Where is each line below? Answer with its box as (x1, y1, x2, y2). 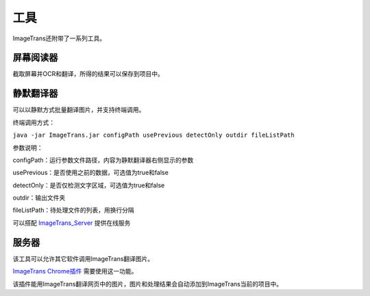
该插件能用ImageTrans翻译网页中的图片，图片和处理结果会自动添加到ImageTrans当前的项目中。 (12, 280, 283, 288)
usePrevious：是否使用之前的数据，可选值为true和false (12, 168, 169, 177)
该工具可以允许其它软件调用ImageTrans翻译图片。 (12, 254, 154, 263)
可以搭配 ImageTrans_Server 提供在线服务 (12, 219, 131, 227)
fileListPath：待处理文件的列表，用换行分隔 (12, 206, 135, 215)
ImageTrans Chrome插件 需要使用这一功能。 (12, 267, 138, 275)
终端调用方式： (12, 118, 55, 126)
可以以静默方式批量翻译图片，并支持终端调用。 (12, 106, 145, 114)
